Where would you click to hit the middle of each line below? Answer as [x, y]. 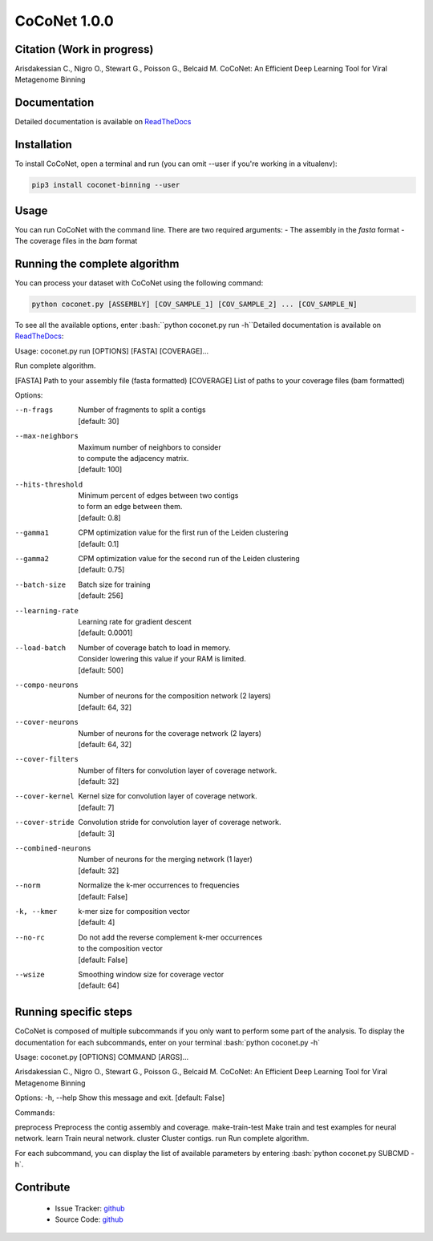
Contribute [42, 1187]
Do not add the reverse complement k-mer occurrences [170, 937]
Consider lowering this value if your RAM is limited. [162, 659]
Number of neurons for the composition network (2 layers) [175, 696]
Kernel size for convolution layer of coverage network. [168, 796]
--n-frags [34, 410]
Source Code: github [89, 1219]
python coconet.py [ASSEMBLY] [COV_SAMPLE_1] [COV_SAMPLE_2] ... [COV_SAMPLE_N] [194, 304]
